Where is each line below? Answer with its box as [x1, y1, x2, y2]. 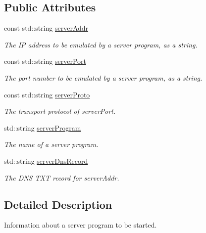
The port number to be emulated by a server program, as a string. [4, 72, 203, 83]
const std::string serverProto [4, 89, 90, 99]
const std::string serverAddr [4, 23, 89, 33]
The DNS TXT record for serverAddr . [4, 172, 119, 183]
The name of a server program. [4, 139, 99, 149]
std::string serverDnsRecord [4, 155, 88, 166]
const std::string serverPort [4, 56, 86, 66]
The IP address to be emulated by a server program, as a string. [4, 39, 198, 49]
